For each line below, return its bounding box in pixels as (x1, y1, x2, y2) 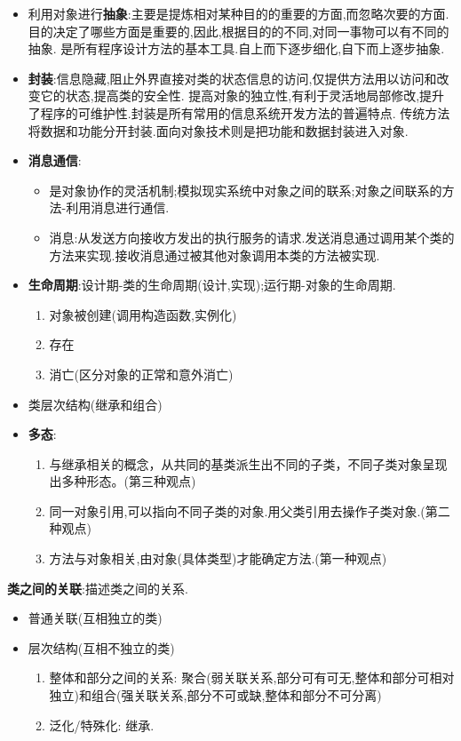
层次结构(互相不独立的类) (28, 638, 175, 657)
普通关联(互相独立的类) (28, 609, 163, 627)
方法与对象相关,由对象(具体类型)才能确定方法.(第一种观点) (49, 549, 387, 568)
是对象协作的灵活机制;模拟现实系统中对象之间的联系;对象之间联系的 (49, 180, 442, 199)
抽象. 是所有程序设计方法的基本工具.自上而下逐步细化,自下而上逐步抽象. (28, 39, 445, 58)
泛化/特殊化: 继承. (49, 715, 155, 734)
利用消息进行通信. (66, 198, 170, 217)
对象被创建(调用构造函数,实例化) (49, 305, 237, 323)
